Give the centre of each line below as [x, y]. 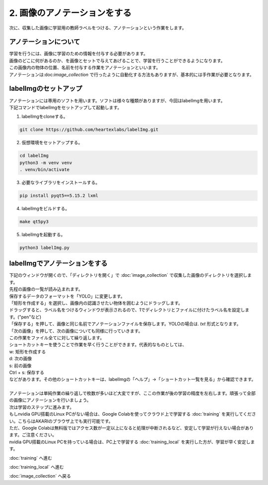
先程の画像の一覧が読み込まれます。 [46, 289]
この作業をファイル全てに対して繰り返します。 [57, 338]
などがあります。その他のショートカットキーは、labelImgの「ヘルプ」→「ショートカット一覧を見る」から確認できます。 [133, 379]
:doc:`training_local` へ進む [36, 467]
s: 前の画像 [20, 365]
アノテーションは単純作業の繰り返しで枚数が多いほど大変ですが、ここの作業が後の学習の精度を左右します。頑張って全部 [132, 393]
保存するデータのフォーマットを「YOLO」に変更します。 [67, 296]
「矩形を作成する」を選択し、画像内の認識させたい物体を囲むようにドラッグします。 [96, 303]
